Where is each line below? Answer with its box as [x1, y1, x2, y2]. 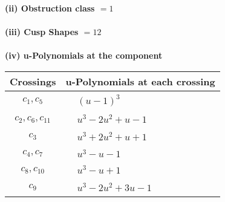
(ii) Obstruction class [5, 2, 95, 14]
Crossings [10, 74, 56, 88]
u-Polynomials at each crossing [65, 74, 215, 88]
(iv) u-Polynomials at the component [5, 49, 163, 62]
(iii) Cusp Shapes [5, 25, 79, 38]
